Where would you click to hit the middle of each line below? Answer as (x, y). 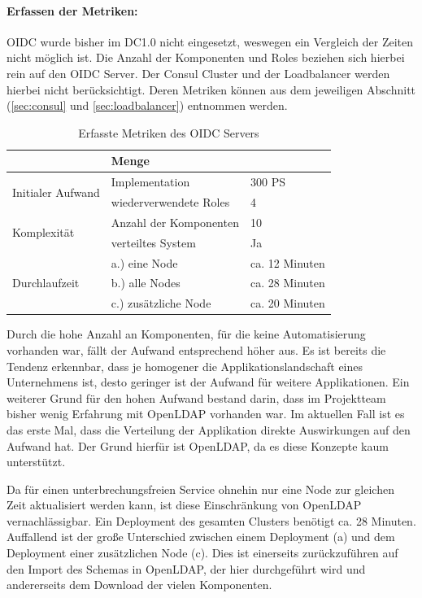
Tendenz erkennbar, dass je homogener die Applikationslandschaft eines (185, 366)
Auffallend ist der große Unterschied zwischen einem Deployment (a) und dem (201, 537)
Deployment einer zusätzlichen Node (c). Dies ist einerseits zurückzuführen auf (202, 553)
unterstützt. (36, 462)
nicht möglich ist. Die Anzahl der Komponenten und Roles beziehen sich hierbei (206, 57)
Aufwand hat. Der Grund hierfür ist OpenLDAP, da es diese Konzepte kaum (198, 445)
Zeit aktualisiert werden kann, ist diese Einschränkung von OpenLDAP (184, 505)
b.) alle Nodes (146, 283)
